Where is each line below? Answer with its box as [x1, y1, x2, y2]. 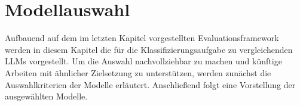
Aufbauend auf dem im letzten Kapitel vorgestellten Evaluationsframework [5, 32, 279, 44]
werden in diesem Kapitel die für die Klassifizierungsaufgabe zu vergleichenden [5, 43, 293, 55]
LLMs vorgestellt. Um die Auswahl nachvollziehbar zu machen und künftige [5, 55, 282, 67]
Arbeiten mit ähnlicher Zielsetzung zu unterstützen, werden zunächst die [5, 66, 271, 79]
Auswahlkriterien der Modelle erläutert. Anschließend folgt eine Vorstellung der [5, 78, 296, 91]
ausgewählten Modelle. [5, 90, 88, 102]
